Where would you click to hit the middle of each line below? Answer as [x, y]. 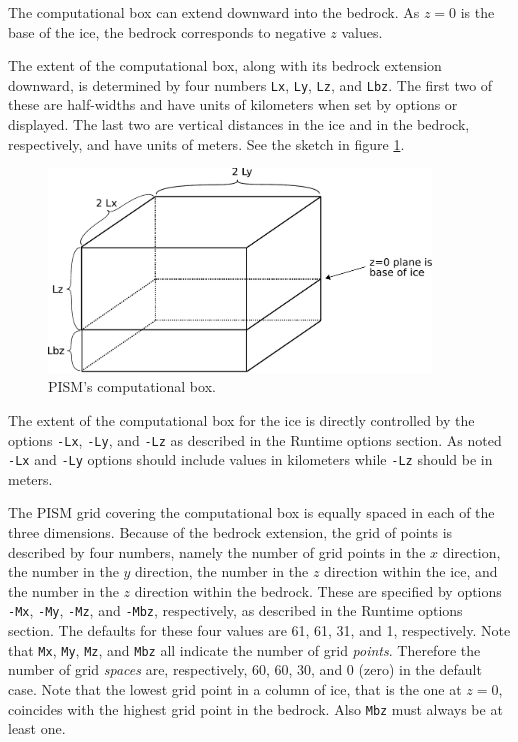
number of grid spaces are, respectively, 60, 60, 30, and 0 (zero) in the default [245, 669]
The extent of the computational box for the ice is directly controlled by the [241, 419]
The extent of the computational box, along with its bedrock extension [225, 65]
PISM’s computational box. [132, 386]
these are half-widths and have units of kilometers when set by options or [233, 104]
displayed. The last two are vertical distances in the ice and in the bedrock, [239, 124]
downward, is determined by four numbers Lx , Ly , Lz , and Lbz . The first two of [250, 84]
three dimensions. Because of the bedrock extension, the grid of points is [230, 532]
